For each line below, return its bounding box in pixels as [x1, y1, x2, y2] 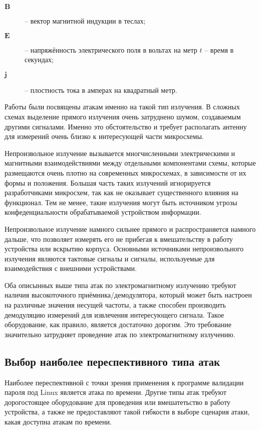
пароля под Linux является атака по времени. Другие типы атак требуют [5, 387, 226, 397]
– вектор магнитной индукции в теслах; [25, 16, 146, 26]
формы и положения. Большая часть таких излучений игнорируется [5, 177, 211, 188]
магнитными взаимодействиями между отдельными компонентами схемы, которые [5, 158, 256, 168]
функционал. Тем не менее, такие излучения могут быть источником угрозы [5, 197, 237, 207]
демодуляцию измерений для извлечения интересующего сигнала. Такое [5, 309, 224, 320]
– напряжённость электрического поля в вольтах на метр [25, 44, 197, 55]
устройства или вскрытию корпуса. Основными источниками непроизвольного [5, 243, 243, 254]
